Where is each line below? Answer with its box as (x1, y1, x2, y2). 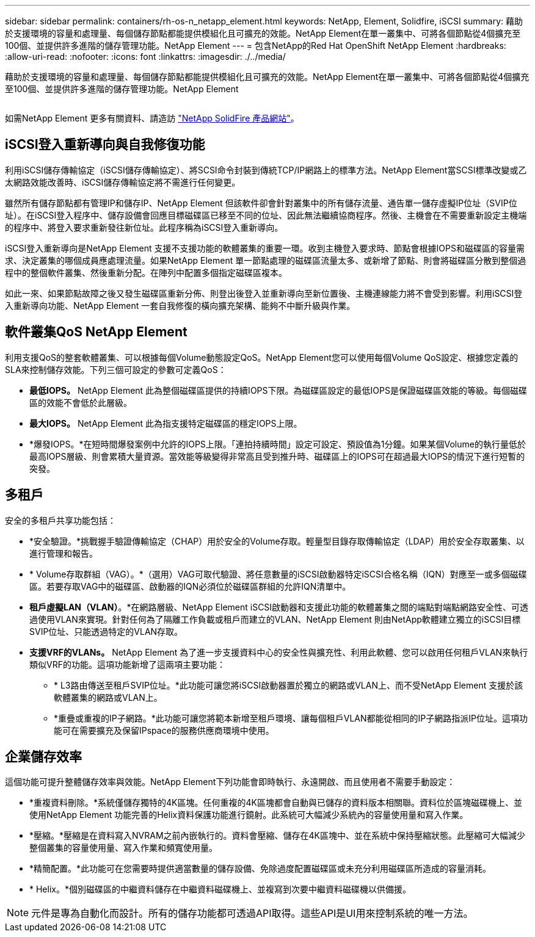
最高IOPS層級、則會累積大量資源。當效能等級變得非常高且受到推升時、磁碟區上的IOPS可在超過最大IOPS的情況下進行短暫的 (29, 450, 525, 461)
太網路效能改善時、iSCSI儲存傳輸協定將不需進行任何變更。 (5, 176, 241, 187)
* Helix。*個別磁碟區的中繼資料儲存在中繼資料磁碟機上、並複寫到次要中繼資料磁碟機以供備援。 (29, 884, 411, 895)
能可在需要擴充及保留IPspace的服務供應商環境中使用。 (54, 725, 274, 736)
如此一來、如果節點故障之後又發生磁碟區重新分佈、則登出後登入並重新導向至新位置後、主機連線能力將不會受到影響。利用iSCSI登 (5, 288, 523, 298)
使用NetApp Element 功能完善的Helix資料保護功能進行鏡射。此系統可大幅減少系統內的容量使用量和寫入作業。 (29, 809, 468, 820)
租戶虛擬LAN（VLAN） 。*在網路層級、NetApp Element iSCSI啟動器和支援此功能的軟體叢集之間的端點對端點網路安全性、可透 (29, 601, 529, 612)
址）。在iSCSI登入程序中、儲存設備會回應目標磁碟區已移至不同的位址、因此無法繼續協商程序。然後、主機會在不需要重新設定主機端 (5, 209, 527, 220)
